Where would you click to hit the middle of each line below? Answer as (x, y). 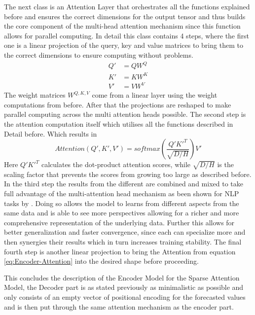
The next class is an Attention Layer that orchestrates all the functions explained (127, 6)
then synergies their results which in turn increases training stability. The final (123, 242)
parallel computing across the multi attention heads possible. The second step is (125, 114)
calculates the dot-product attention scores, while (116, 164)
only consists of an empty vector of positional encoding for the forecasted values (125, 297)
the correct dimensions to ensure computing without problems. (99, 54)
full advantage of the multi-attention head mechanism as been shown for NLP (122, 193)
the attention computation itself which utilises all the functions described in (119, 123)
